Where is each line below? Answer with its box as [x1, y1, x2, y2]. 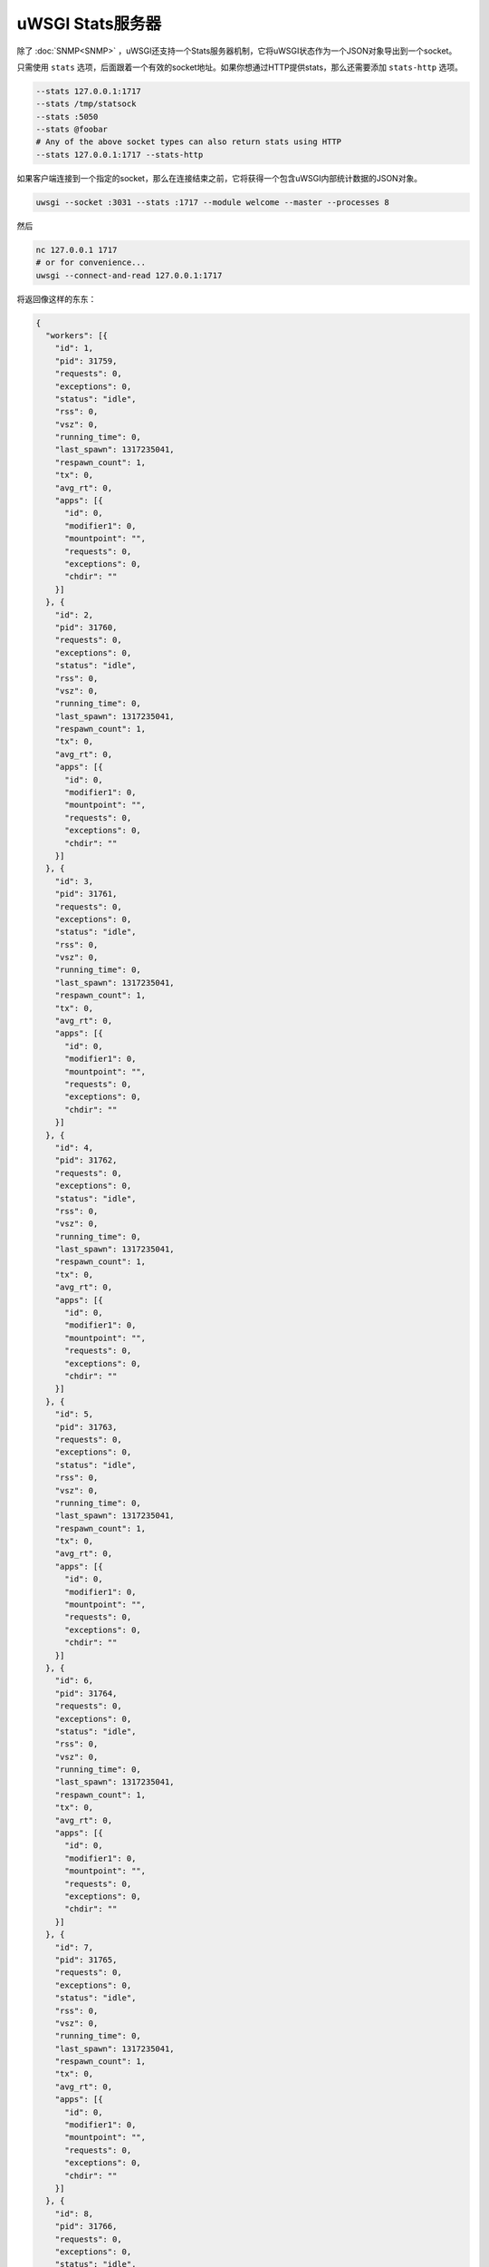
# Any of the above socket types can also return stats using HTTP [35, 137, 342, 147]
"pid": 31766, [54, 2222, 118, 2232]
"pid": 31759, [54, 355, 118, 366]
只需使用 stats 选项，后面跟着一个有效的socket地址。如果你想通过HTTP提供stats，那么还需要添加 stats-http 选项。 [16, 62, 464, 73]
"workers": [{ [45, 330, 109, 340]
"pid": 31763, [54, 1422, 118, 1432]
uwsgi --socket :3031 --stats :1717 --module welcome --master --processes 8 [35, 197, 389, 208]
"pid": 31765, [54, 1954, 118, 1965]
